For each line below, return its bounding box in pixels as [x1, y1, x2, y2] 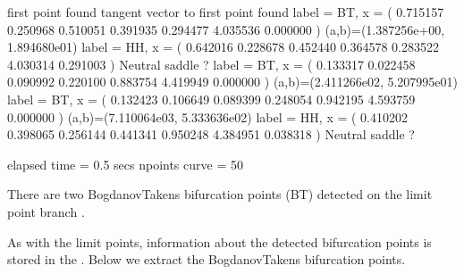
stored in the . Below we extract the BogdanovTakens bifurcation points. [7, 250, 406, 269]
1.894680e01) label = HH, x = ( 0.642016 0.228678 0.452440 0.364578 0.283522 [7, 37, 439, 56]
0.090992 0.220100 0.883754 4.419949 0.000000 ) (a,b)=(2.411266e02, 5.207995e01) [7, 72, 458, 91]
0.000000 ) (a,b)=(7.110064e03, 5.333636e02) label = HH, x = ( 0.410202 [7, 107, 408, 126]
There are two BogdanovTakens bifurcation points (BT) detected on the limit [7, 185, 433, 203]
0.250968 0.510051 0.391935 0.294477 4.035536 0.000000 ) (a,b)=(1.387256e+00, [7, 20, 445, 38]
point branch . [7, 202, 85, 220]
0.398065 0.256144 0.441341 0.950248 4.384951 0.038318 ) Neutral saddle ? [7, 125, 415, 144]
